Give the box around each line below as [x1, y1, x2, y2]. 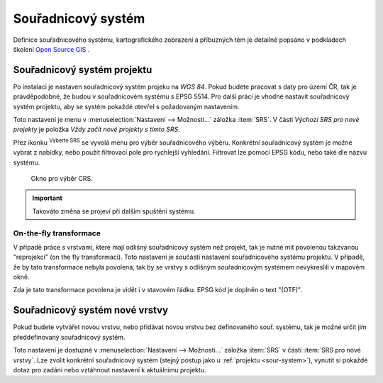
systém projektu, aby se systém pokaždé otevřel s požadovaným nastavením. [13, 102, 240, 111]
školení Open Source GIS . [13, 45, 90, 53]
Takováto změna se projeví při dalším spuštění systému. [32, 206, 196, 216]
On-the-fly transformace [13, 228, 101, 238]
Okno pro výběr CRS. [30, 174, 93, 182]
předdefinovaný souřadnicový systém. [13, 333, 126, 341]
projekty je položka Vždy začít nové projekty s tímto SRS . [13, 125, 181, 134]
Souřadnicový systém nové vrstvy [13, 304, 169, 316]
